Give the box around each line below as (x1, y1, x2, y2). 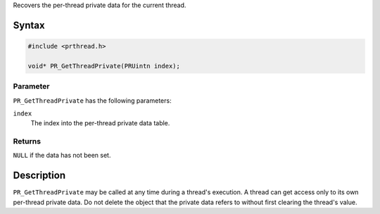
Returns (13, 137, 42, 146)
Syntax (13, 19, 45, 31)
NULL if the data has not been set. (13, 151, 111, 160)
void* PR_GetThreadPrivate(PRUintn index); (27, 62, 181, 70)
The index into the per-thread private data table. (30, 119, 170, 127)
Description (13, 170, 66, 182)
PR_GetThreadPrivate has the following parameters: (13, 96, 172, 105)
